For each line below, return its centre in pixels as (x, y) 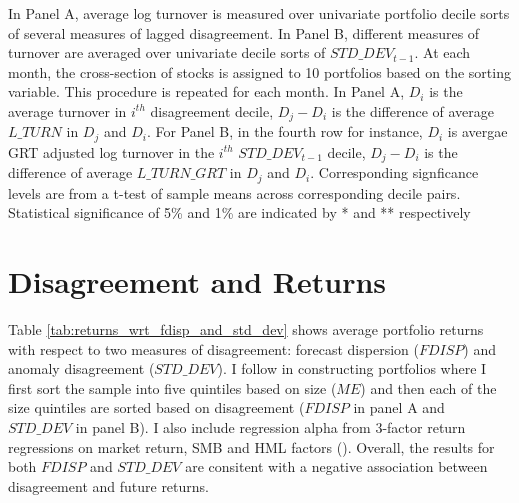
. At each (442, 52)
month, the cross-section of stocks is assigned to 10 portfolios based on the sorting (259, 71)
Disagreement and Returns (197, 281)
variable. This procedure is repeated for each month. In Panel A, (206, 91)
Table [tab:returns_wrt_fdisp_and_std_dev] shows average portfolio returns (246, 329)
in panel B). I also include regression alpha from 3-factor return (270, 427)
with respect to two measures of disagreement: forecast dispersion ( (213, 348)
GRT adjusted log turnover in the (111, 151)
